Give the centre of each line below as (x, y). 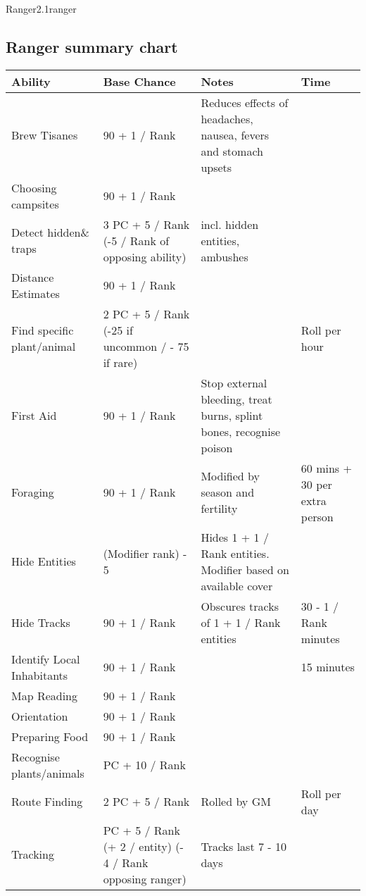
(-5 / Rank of (136, 240)
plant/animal (44, 346)
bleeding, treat (236, 399)
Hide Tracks (41, 622)
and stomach (232, 151)
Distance (33, 277)
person (317, 516)
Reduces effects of (245, 102)
